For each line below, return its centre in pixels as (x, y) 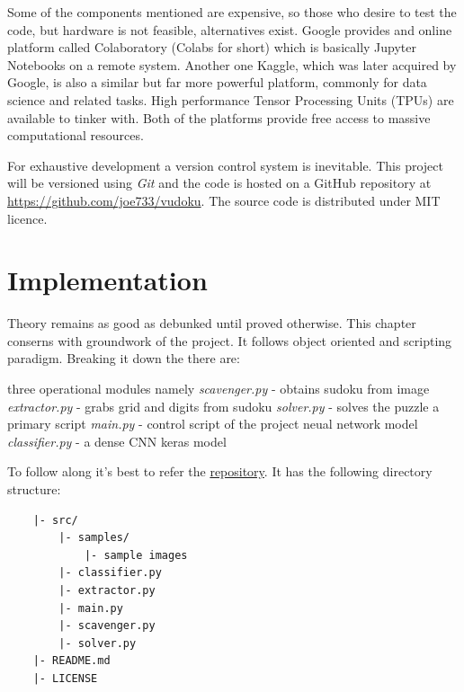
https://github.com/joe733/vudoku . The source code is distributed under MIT (224, 200)
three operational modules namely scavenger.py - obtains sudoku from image (219, 389)
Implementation (107, 280)
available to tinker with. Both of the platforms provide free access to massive (219, 117)
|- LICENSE (65, 678)
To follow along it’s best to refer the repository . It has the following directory (220, 471)
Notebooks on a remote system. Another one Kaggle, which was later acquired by (232, 64)
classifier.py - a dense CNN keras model (117, 441)
